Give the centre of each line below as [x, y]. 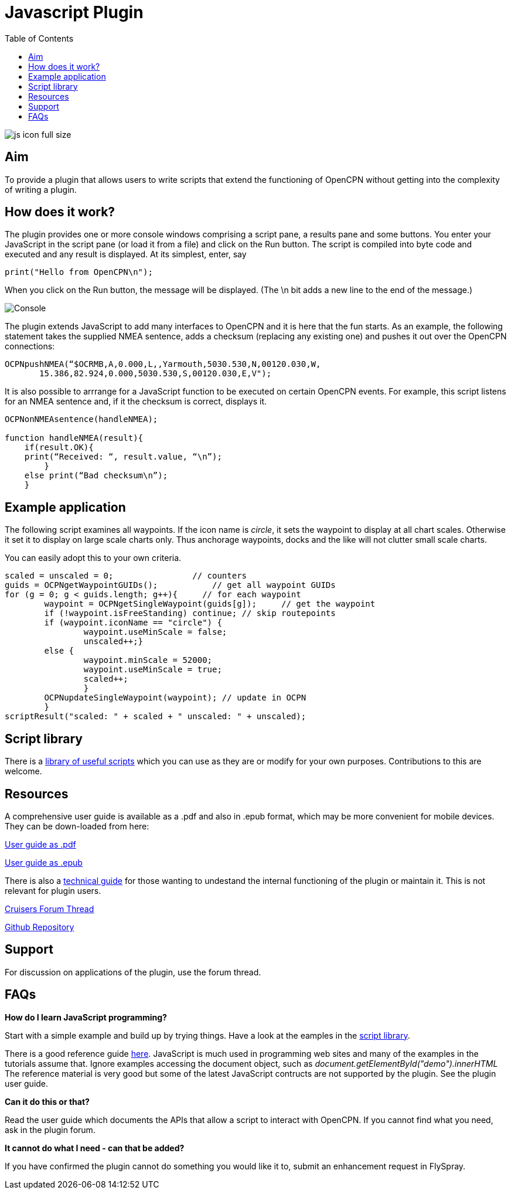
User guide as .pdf [40, 844]
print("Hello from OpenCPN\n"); [79, 272]
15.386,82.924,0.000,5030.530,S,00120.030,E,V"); [156, 374]
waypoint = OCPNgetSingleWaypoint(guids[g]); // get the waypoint [210, 604]
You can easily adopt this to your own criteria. [93, 558]
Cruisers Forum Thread [50, 909]
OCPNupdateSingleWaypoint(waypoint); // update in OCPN [175, 698]
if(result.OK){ [59, 448]
